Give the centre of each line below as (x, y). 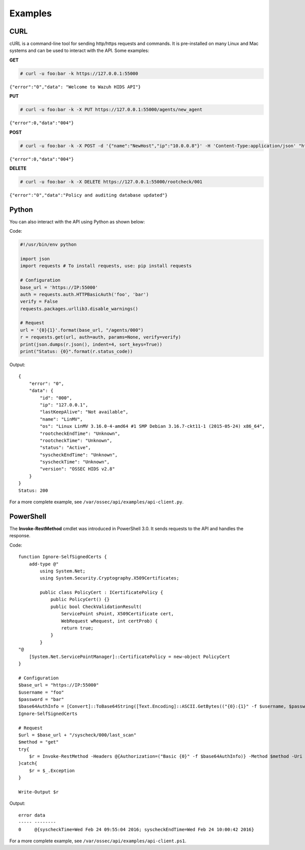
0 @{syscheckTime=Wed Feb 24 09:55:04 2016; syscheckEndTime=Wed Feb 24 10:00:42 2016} (136, 829)
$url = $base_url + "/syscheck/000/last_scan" (78, 735)
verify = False (39, 301)
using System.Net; (63, 571)
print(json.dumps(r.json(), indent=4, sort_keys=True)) (91, 344)
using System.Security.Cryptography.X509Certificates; (110, 578)
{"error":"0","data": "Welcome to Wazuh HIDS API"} (75, 87)
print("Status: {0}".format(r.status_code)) (77, 352)
